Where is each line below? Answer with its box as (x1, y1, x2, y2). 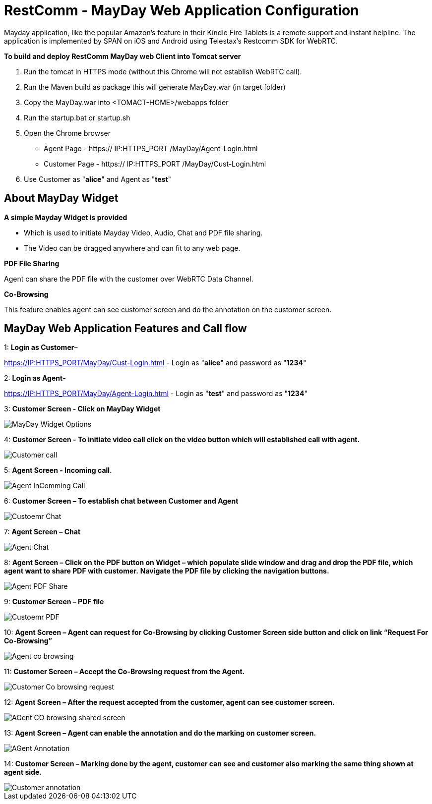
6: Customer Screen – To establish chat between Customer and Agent (4, 497, 239, 506)
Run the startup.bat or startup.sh (24, 113, 130, 122)
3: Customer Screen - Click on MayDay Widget (4, 404, 161, 413)
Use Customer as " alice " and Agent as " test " (24, 174, 172, 183)
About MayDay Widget (4, 192, 119, 205)
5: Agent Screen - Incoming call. (4, 466, 112, 475)
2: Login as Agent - (4, 374, 66, 383)
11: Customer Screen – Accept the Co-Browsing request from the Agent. (4, 667, 245, 676)
